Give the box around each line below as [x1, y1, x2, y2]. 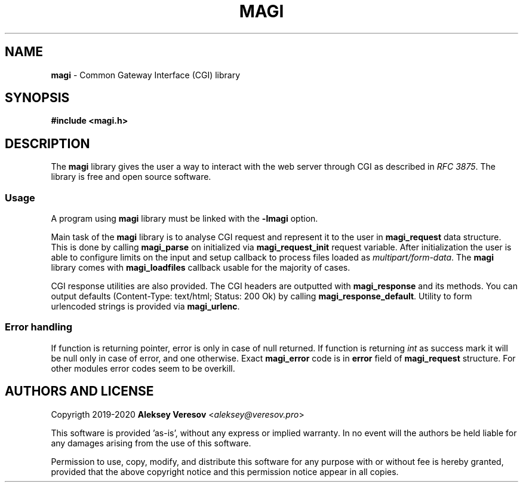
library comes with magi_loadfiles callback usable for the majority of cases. [51, 262, 350, 273]
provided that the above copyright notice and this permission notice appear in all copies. [51, 466, 399, 477]
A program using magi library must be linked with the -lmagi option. [51, 213, 318, 224]
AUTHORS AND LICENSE [5, 384, 154, 399]
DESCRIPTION [5, 136, 90, 151]
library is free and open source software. [51, 171, 211, 182]
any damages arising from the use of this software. [51, 437, 251, 448]
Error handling [5, 321, 73, 333]
